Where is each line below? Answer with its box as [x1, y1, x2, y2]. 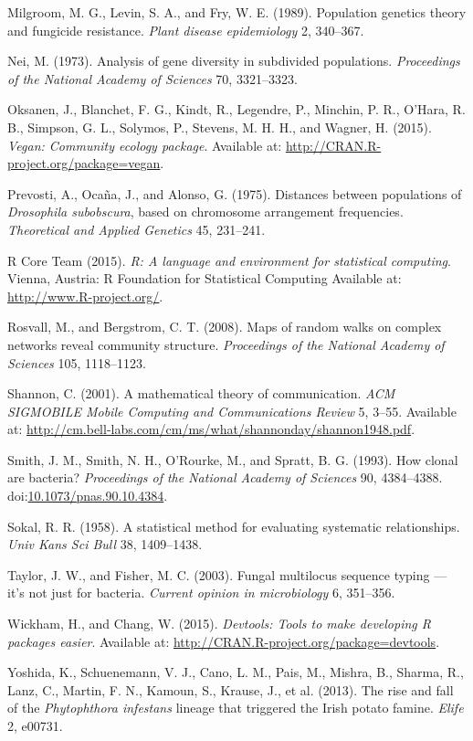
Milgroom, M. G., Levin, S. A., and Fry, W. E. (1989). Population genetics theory [7, 3, 467, 21]
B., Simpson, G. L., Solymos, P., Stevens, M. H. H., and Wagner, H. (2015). [7, 117, 432, 136]
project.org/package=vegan [7, 153, 161, 173]
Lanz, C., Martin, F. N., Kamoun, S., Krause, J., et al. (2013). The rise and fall [7, 680, 454, 699]
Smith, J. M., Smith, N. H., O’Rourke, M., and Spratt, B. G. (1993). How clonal [7, 450, 458, 469]
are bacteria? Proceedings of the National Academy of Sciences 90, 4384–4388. [7, 468, 443, 487]
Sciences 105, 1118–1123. [7, 353, 146, 372]
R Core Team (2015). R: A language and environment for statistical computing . [7, 250, 451, 270]
